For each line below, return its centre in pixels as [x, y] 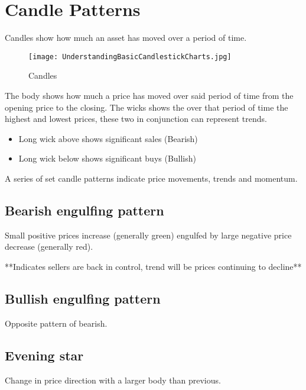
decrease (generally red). [49, 246]
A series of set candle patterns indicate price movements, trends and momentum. [151, 178]
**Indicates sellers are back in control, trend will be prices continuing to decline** [153, 266]
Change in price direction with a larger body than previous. [113, 380]
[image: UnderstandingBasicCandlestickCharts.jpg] [130, 57]
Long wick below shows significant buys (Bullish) [108, 158]
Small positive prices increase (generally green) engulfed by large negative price [148, 235]
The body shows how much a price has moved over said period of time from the [149, 95]
